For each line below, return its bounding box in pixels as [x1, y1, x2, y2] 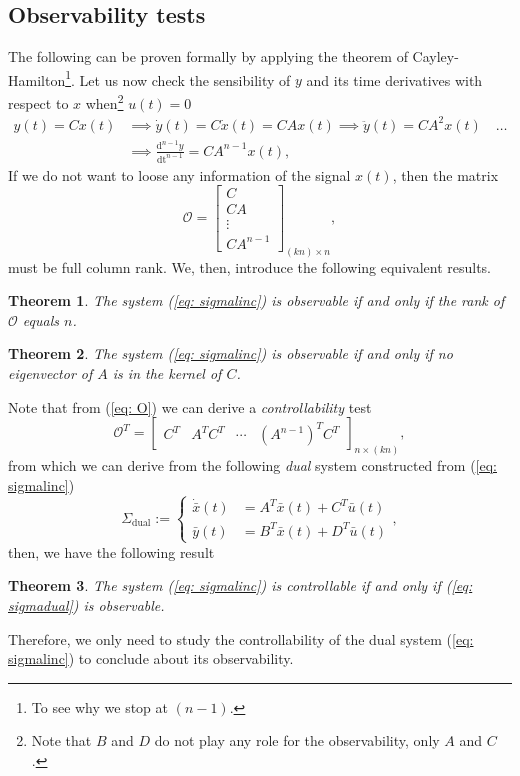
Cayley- [412, 46, 459, 67]
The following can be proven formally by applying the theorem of [8, 46, 408, 67]
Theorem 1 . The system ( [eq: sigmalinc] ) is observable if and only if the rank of [8, 290, 505, 311]
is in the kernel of [112, 363, 222, 384]
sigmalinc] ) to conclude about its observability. [8, 648, 294, 669]
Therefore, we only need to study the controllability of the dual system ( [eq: [8, 628, 474, 649]
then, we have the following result [8, 541, 215, 562]
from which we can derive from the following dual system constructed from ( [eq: [8, 455, 497, 476]
